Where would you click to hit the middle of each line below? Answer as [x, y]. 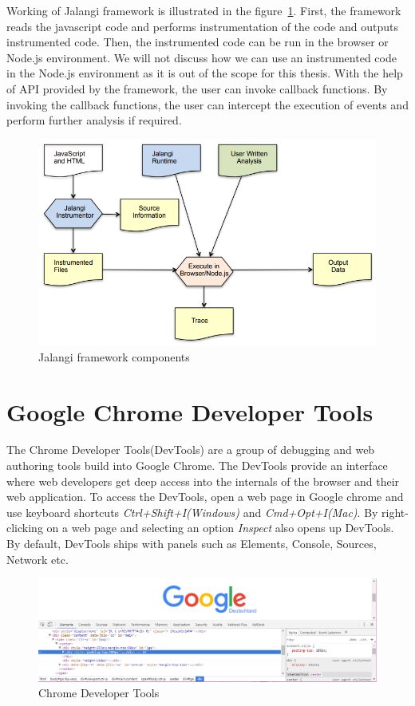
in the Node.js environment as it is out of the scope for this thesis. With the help [205, 73]
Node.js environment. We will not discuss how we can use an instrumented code [202, 57]
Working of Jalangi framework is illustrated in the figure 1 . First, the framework [204, 10]
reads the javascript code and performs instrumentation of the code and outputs [202, 26]
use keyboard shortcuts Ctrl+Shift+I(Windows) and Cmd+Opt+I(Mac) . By [192, 512]
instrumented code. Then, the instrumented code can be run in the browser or [198, 42]
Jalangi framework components [114, 356]
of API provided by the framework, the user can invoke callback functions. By [197, 88]
